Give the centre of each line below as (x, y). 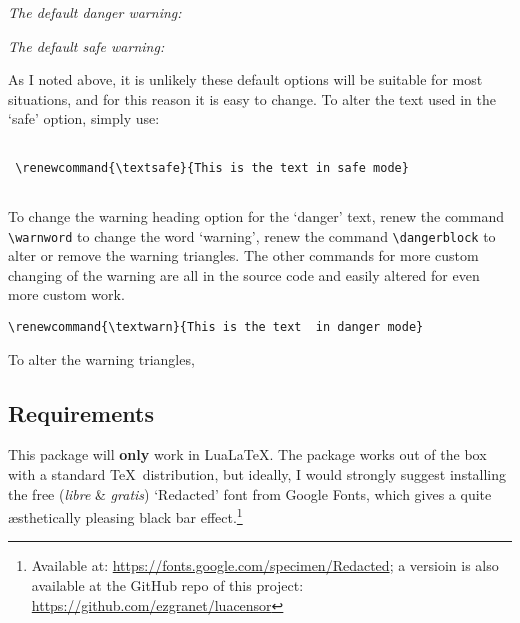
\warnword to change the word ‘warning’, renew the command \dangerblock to (252, 235)
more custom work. (66, 294)
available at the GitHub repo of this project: (167, 585)
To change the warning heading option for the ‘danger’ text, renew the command (256, 215)
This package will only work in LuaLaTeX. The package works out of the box (247, 454)
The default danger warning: (95, 12)
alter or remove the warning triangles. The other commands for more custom (243, 255)
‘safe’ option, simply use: (84, 118)
